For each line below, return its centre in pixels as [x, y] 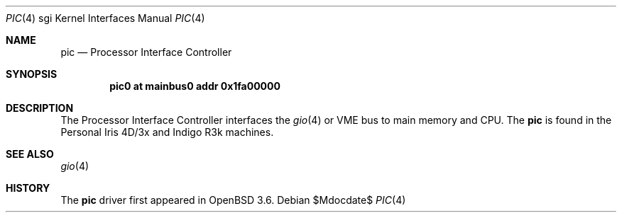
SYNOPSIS [32, 74]
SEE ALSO [30, 154]
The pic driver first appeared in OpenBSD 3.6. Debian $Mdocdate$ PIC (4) [233, 200]
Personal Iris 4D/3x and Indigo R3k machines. [167, 132]
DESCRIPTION [40, 108]
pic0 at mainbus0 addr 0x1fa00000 [195, 86]
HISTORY [28, 188]
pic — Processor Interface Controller [146, 52]
